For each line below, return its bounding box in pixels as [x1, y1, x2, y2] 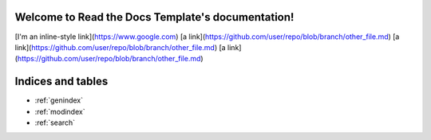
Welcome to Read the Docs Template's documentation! [14, 10, 295, 24]
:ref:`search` [34, 118, 76, 127]
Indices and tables [14, 75, 109, 88]
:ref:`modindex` [34, 107, 85, 116]
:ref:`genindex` [34, 95, 84, 105]
